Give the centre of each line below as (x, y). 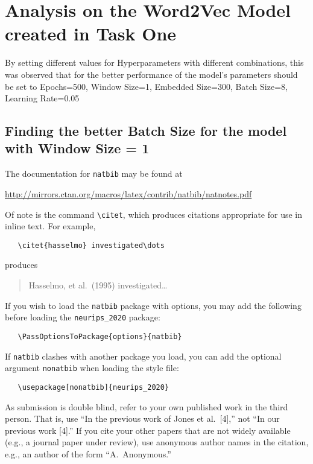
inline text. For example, (50, 226)
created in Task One (91, 33)
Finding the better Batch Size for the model (146, 131)
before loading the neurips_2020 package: (83, 317)
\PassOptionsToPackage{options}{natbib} (100, 336)
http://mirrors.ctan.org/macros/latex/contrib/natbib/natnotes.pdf (128, 193)
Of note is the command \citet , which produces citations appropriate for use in (153, 214)
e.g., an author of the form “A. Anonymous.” (88, 453)
